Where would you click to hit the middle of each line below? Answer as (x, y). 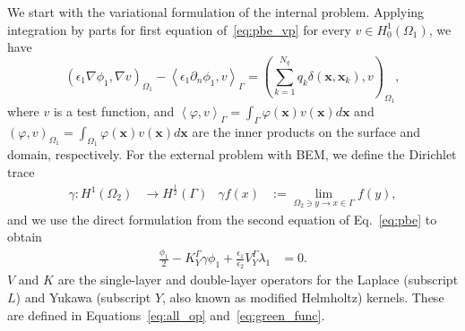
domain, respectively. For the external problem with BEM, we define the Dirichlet (232, 154)
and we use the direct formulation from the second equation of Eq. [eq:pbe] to (222, 219)
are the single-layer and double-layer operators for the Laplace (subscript (258, 280)
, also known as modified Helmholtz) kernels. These (303, 297)
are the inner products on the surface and (306, 132)
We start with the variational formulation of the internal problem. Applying (216, 12)
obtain (25, 237)
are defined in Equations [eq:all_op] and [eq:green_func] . (166, 314)
